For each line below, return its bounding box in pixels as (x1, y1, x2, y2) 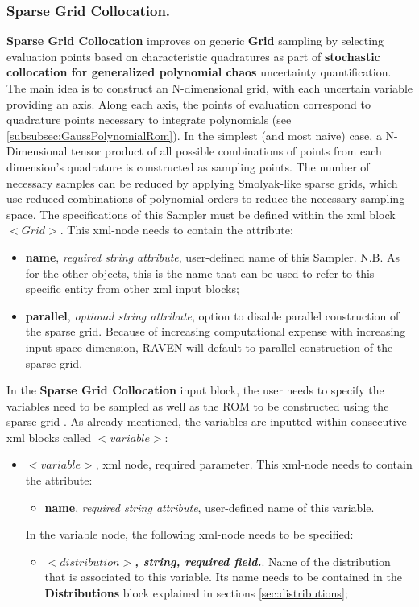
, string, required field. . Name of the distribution (134, 552, 391, 569)
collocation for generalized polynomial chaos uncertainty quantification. (6, 64, 392, 81)
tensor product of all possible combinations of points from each (70, 142, 382, 159)
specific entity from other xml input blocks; (25, 280, 239, 297)
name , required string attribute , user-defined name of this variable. (44, 498, 375, 515)
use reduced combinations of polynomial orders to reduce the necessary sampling (6, 190, 405, 207)
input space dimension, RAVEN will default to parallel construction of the (25, 338, 393, 355)
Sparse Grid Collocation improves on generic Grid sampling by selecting (6, 32, 384, 49)
